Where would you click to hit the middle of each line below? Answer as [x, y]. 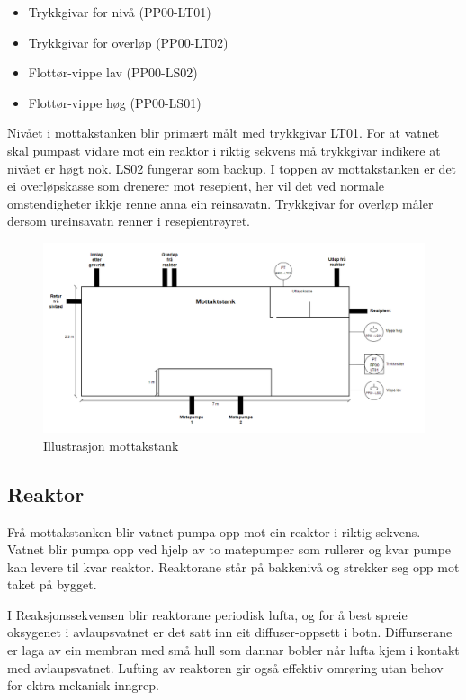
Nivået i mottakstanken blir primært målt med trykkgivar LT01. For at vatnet [224, 133]
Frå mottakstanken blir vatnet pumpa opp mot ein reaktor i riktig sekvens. [214, 531]
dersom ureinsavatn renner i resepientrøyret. [129, 221]
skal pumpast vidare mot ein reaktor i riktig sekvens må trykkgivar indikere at [224, 150]
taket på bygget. [52, 584]
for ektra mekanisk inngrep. [83, 685]
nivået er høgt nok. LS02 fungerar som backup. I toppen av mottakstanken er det [232, 168]
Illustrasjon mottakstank [111, 445]
